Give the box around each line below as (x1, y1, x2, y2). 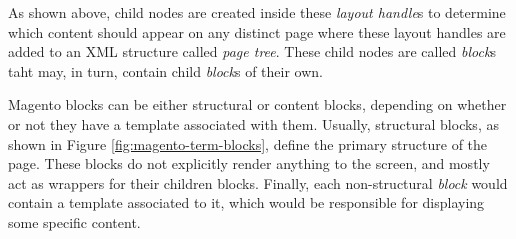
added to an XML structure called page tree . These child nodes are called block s (8, 41, 496, 62)
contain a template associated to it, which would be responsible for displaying (8, 192, 485, 213)
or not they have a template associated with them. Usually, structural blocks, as (8, 113, 499, 134)
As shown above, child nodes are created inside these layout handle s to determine (8, 2, 506, 22)
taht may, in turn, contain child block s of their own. (8, 60, 323, 81)
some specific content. (8, 211, 141, 232)
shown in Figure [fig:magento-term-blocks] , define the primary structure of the (8, 133, 488, 154)
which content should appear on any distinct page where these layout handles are (8, 21, 506, 42)
